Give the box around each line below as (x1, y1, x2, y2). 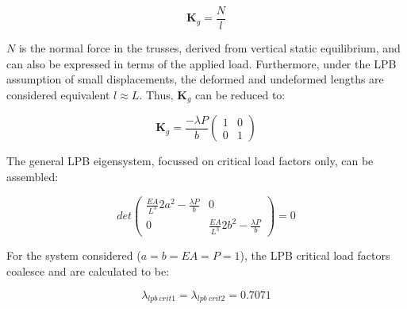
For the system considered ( (6, 247, 141, 264)
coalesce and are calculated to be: (6, 262, 170, 279)
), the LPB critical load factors (240, 247, 390, 264)
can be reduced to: (195, 86, 286, 102)
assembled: (6, 168, 59, 184)
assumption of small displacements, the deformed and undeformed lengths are (6, 71, 384, 87)
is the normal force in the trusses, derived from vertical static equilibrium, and (18, 40, 401, 56)
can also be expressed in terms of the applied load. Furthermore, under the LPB (6, 55, 397, 71)
